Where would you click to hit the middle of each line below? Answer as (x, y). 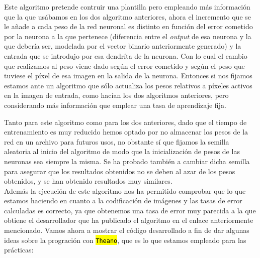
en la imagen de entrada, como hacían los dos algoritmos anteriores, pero (116, 95)
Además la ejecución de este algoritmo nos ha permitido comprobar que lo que (125, 190)
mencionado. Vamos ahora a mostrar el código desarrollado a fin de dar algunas (127, 230)
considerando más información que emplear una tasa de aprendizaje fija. (115, 105)
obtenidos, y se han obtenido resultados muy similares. (88, 181)
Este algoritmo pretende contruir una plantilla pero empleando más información (127, 7)
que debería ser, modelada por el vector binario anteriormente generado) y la (123, 46)
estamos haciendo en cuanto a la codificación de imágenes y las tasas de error (123, 201)
